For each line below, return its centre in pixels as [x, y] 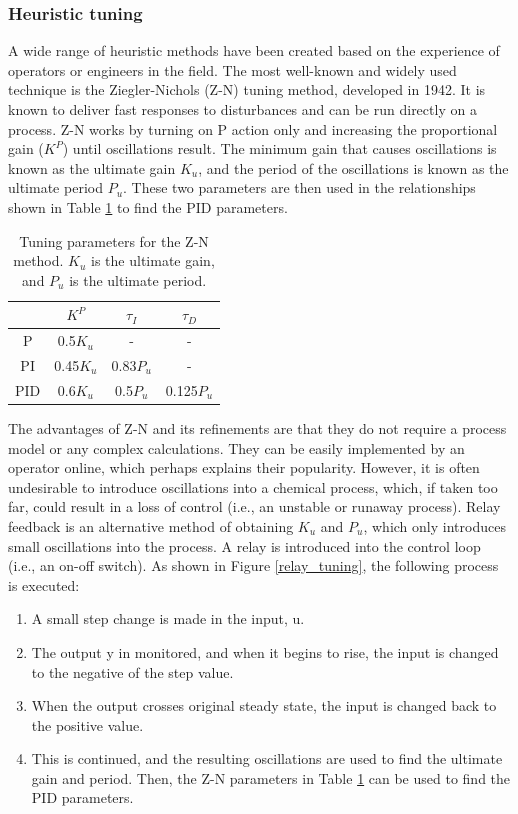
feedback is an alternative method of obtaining [151, 525]
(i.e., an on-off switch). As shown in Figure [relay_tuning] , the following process [253, 565]
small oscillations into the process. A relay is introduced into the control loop [244, 545]
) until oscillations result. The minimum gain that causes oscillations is [279, 148]
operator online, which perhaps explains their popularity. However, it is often [244, 467]
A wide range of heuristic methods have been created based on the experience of [254, 50]
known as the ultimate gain [92, 167]
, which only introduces [434, 525]
